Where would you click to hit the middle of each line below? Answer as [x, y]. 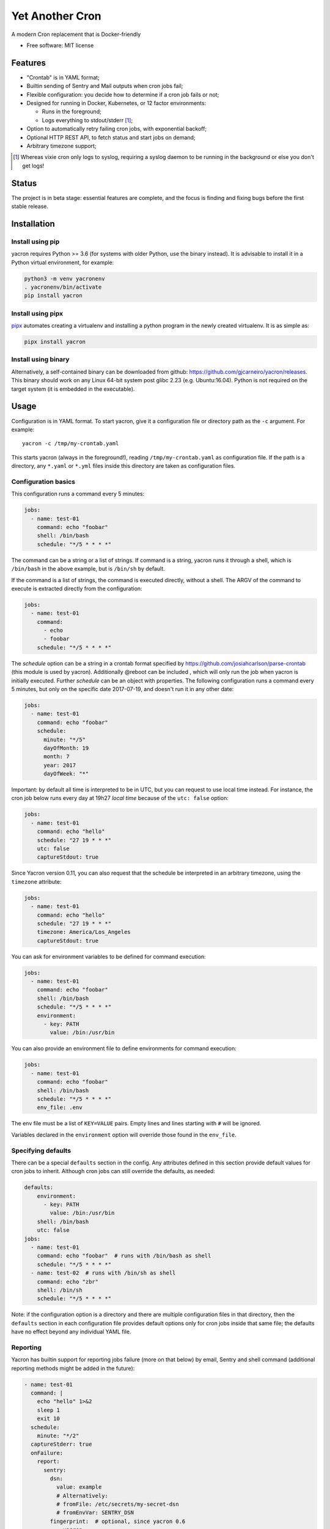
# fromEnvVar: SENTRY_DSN [95, 1513]
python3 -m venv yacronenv [64, 279]
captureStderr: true [61, 1444]
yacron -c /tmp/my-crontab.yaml [71, 444]
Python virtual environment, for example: [63, 262]
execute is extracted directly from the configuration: [77, 588]
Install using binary [40, 360]
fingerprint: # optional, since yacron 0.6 [118, 1521]
